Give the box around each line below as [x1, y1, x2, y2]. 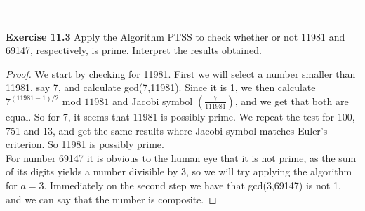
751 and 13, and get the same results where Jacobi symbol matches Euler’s [6, 123, 328, 137]
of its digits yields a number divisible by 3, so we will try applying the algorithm [6, 164, 352, 179]
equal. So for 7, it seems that [6, 109, 130, 123]
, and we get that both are [234, 93, 349, 108]
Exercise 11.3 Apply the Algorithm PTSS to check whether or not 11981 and [6, 29, 345, 43]
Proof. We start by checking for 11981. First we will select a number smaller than [6, 66, 356, 81]
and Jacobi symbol [112, 93, 193, 108]
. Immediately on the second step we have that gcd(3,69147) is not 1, [44, 177, 341, 192]
